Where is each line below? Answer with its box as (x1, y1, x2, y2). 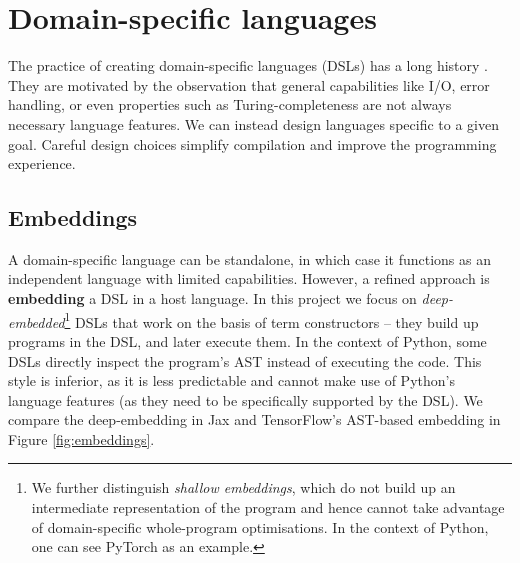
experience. (8, 153, 76, 174)
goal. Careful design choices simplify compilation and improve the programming (8, 133, 497, 154)
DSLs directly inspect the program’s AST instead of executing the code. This (8, 350, 482, 371)
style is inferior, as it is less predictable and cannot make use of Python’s (8, 370, 455, 391)
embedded (8, 311, 65, 332)
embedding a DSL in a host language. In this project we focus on (8, 288, 417, 309)
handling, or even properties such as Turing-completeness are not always (8, 94, 452, 115)
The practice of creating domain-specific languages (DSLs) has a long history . (8, 55, 489, 76)
